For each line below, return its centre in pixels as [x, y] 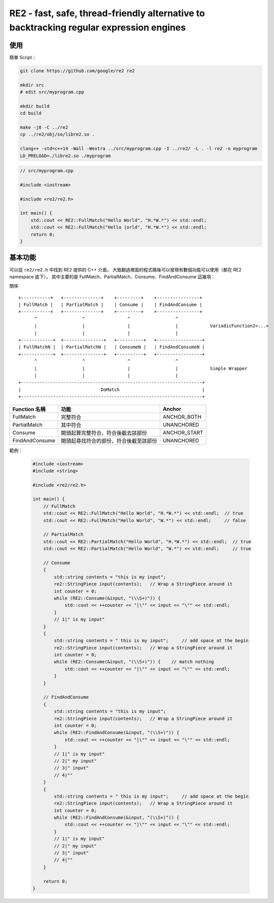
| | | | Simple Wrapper [141, 368]
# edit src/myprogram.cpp [52, 92]
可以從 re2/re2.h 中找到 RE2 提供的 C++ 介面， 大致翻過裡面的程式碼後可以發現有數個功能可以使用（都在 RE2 [126, 269]
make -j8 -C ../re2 [44, 127]
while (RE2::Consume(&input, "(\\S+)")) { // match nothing [134, 662]
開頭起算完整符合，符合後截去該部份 [104, 433]
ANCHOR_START [183, 432]
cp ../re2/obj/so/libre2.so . [57, 134]
